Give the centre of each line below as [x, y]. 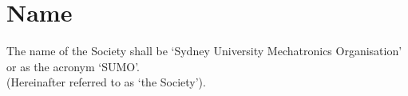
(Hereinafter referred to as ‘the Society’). [106, 82]
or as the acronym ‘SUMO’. [73, 66]
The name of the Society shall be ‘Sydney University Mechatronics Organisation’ [204, 51]
